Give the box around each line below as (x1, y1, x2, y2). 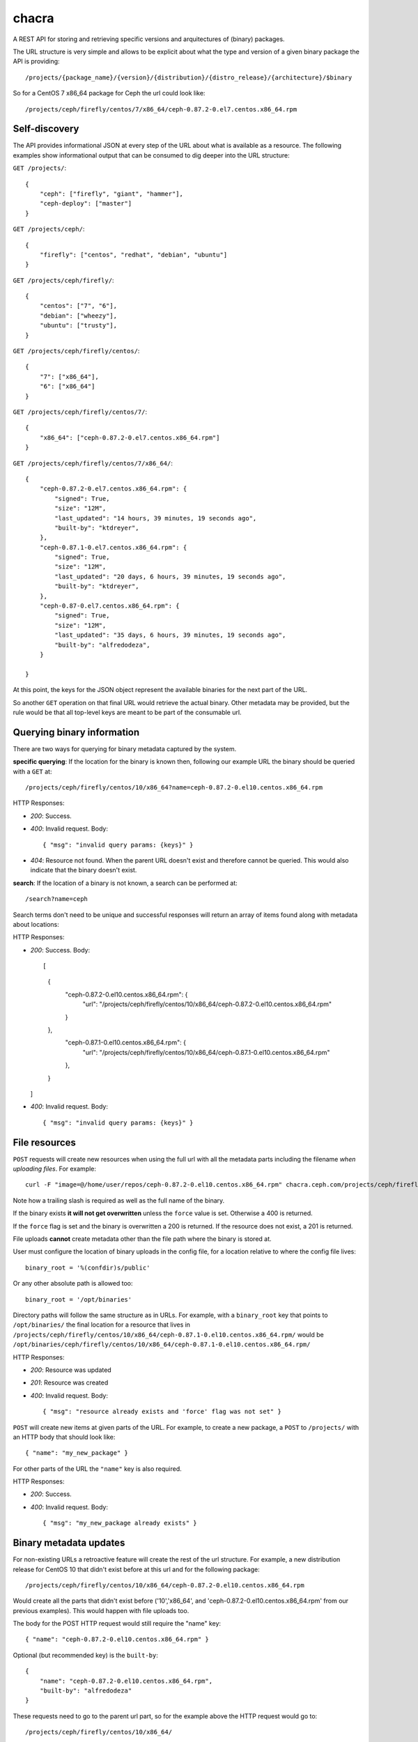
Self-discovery (13, 123, 79, 135)
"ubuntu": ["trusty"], (39, 321, 118, 330)
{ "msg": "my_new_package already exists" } (42, 1519, 198, 1527)
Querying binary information (13, 726, 140, 738)
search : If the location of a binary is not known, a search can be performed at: (13, 879, 238, 887)
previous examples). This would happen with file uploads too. (13, 1606, 189, 1614)
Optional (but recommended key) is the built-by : (13, 1651, 158, 1659)
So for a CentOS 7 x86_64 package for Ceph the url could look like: (13, 89, 206, 98)
